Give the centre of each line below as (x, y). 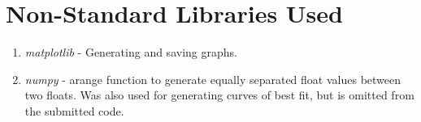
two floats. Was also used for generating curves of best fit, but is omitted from (219, 95)
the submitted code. (74, 110)
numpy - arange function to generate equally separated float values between (213, 79)
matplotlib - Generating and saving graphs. (131, 52)
